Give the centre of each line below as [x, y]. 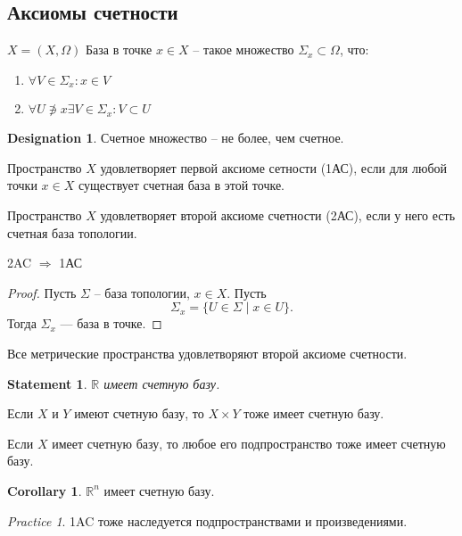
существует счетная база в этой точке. [181, 185]
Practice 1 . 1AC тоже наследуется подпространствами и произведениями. [207, 520]
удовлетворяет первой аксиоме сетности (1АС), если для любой [274, 167]
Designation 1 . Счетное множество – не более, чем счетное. [176, 138]
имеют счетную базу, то [139, 413]
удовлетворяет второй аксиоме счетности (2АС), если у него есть [278, 215]
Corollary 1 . [45, 490]
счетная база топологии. [72, 232]
